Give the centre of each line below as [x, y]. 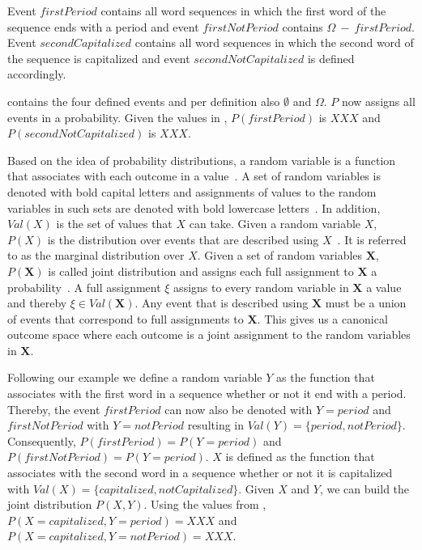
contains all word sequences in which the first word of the [243, 11]
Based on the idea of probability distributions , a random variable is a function [202, 160]
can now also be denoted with [239, 409]
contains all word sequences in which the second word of [274, 42]
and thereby [37, 303]
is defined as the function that [300, 457]
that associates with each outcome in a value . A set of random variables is [194, 176]
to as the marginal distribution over [96, 255]
